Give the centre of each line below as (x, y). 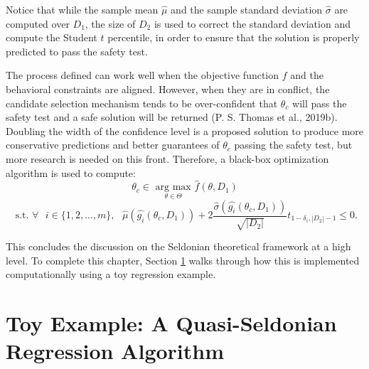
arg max (173, 187)
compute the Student (52, 37)
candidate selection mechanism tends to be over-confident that (142, 103)
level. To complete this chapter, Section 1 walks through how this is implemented (183, 260)
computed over (38, 23)
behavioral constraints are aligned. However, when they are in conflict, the (168, 89)
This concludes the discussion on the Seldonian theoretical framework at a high (178, 246)
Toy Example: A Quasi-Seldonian (171, 322)
